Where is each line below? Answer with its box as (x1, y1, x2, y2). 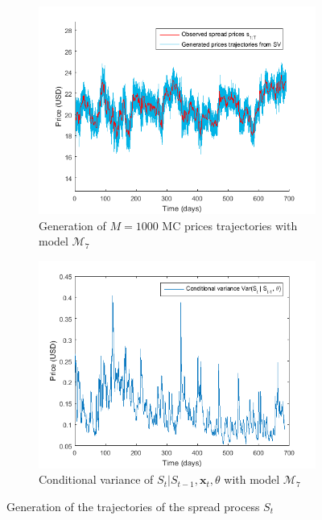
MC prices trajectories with (162, 217, 298, 233)
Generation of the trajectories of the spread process (6, 497, 260, 514)
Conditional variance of (39, 471, 154, 488)
